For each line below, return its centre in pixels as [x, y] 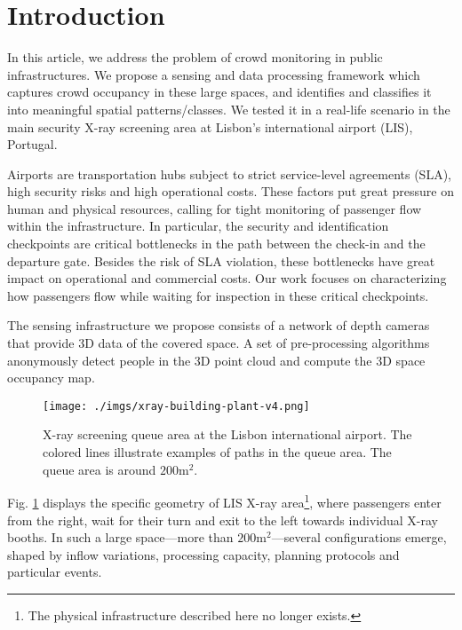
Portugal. [32, 144]
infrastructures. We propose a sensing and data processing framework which [214, 74]
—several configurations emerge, [359, 537]
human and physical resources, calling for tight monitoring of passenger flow [215, 208]
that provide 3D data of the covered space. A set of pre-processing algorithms [219, 343]
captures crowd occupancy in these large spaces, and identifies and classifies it [219, 92]
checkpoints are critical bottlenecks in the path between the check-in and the [216, 244]
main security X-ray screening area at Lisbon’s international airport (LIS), [210, 126]
